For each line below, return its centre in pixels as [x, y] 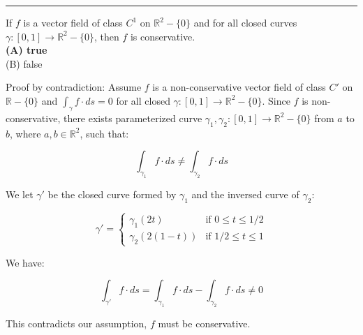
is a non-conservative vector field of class [239, 87]
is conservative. [163, 36]
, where [25, 133]
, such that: [104, 133]
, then [106, 36]
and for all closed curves [245, 22]
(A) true [27, 50]
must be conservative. [204, 323]
